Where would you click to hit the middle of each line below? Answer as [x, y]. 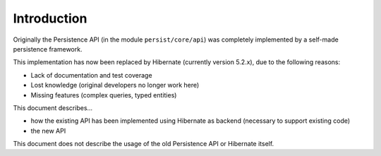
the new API [48, 131]
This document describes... [53, 108]
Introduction [50, 18]
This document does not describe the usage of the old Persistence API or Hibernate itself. [144, 144]
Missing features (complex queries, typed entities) [104, 95]
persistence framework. [48, 49]
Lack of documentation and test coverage [91, 75]
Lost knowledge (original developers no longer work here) [115, 85]
